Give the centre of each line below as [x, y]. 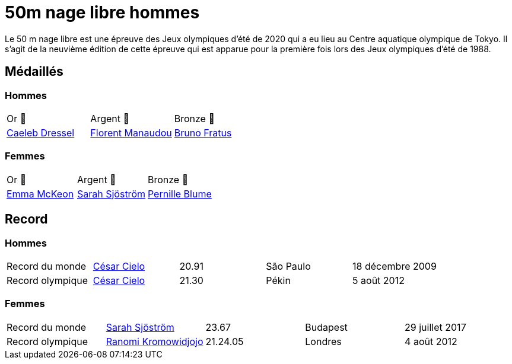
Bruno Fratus [203, 132]
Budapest [326, 327]
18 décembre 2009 [395, 266]
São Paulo [288, 266]
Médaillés [34, 72]
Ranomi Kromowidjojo [155, 341]
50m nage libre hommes [102, 12]
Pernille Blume [179, 194]
